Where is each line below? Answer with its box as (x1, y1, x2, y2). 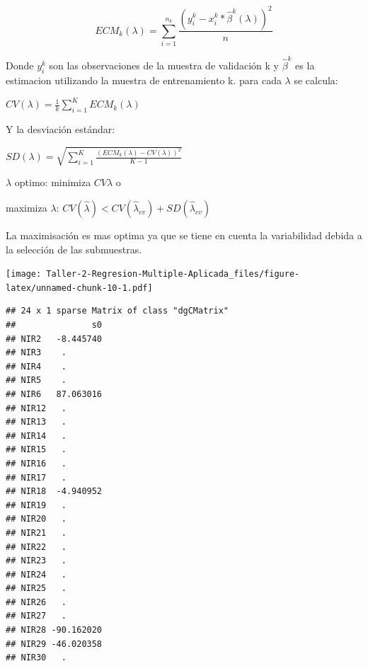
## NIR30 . (6, 653, 67, 663)
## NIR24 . (6, 569, 67, 580)
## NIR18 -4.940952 (6, 486, 103, 497)
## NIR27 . (6, 611, 67, 621)
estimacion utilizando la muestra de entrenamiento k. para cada (6, 72, 282, 87)
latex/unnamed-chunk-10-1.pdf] (6, 282, 153, 293)
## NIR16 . (6, 458, 67, 469)
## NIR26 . (6, 597, 67, 607)
